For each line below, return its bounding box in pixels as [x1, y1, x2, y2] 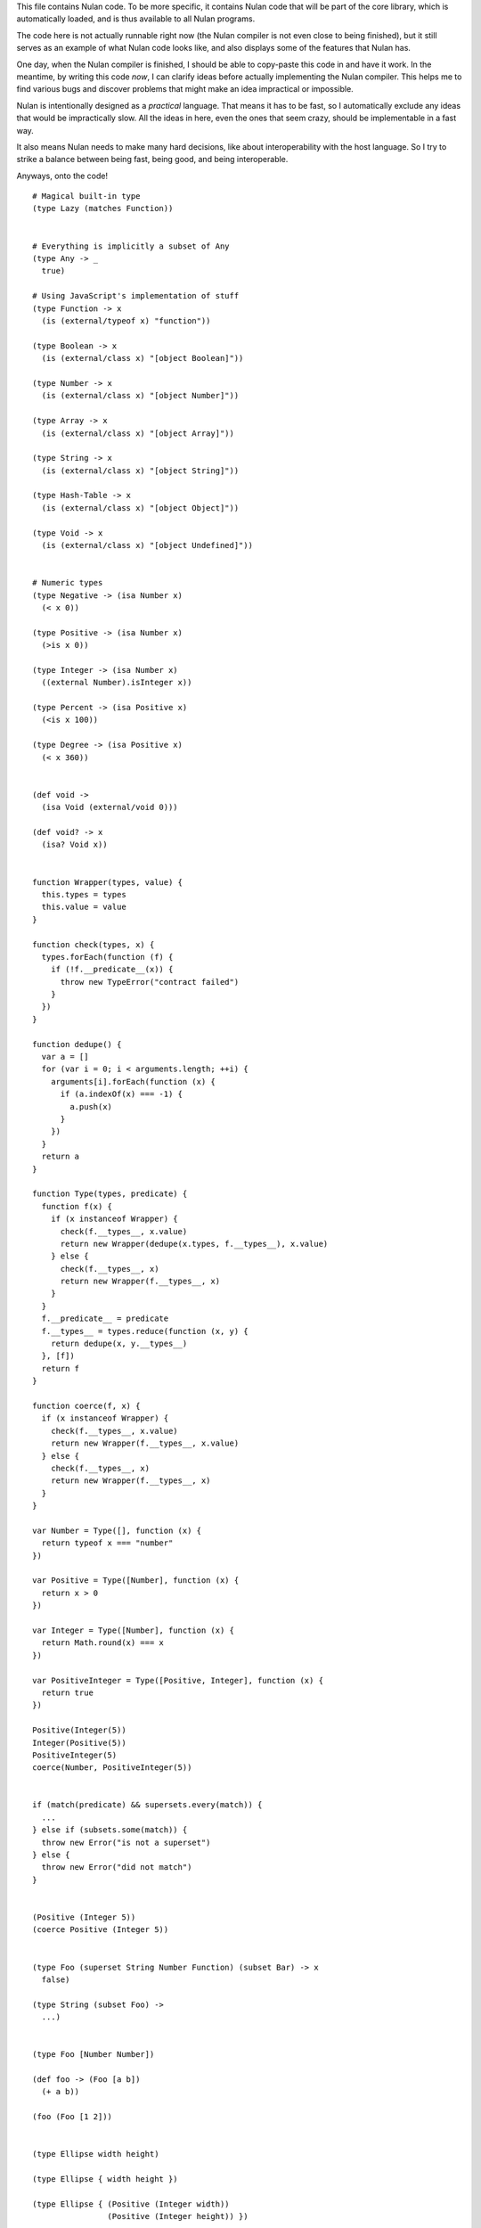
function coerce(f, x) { [32, 1400, 141, 1411]
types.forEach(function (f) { [41, 952, 174, 962]
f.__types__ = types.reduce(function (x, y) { [41, 1326, 249, 1336]
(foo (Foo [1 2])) [32, 2112, 113, 2122]
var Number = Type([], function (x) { [32, 1525, 202, 1536]
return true [41, 1687, 94, 1698]
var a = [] [41, 1052, 89, 1062]
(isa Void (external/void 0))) [41, 802, 178, 813]
